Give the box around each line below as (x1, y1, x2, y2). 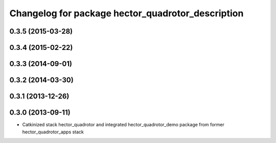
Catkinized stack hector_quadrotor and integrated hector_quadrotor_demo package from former (22, 122, 224, 128)
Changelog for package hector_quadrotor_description (9, 8, 244, 19)
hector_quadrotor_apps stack (22, 129, 84, 135)
